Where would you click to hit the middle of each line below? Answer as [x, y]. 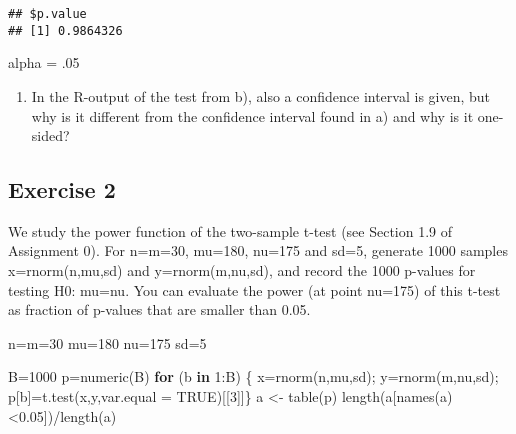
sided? [50, 135]
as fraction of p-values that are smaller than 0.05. [159, 309]
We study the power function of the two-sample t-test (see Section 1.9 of [230, 230]
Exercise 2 [62, 189]
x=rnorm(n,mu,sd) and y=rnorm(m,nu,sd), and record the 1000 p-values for [242, 270]
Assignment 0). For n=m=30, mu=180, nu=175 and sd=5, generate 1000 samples [258, 250]
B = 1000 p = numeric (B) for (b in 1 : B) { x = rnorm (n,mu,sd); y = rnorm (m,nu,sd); [253, 376]
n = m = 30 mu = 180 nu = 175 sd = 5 [107, 342]
